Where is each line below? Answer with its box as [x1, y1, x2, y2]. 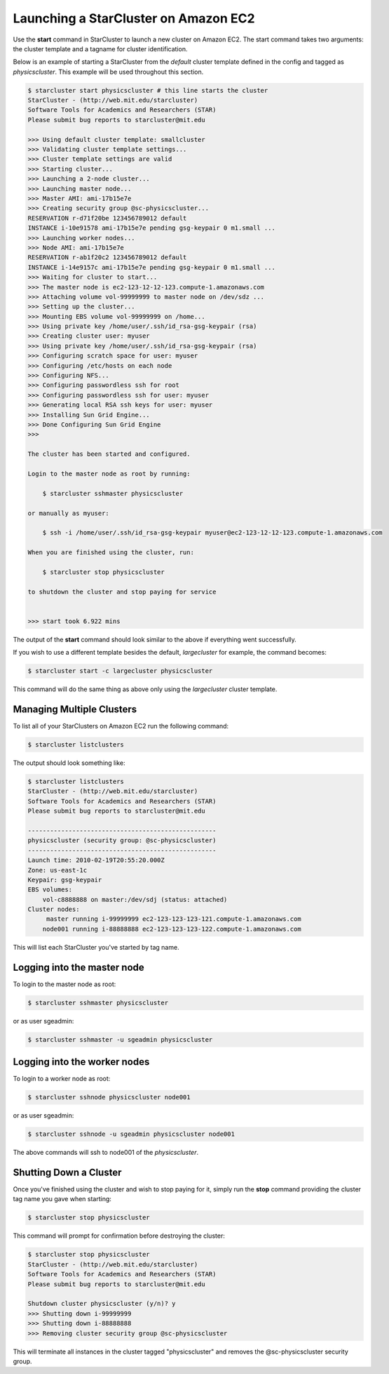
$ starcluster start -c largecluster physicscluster [27, 667, 213, 675]
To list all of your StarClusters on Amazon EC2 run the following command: [13, 722, 229, 731]
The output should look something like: [13, 759, 125, 767]
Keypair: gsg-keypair [27, 875, 102, 884]
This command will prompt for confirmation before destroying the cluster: [13, 1231, 226, 1240]
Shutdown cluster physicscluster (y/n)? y [27, 1300, 176, 1308]
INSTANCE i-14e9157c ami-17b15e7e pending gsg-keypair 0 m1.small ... [27, 263, 276, 271]
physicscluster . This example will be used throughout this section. [13, 67, 204, 76]
